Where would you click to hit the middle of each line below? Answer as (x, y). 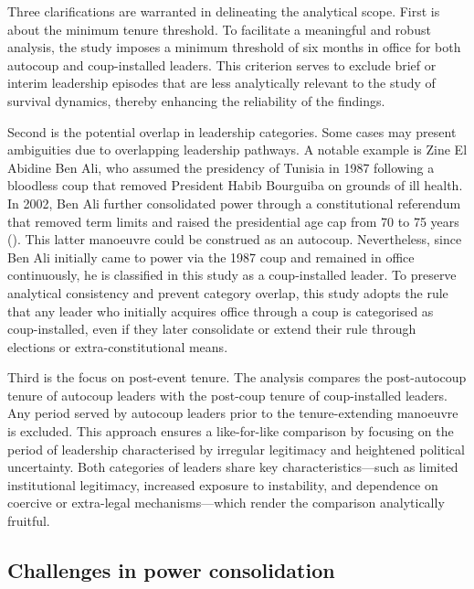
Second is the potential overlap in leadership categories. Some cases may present (232, 131)
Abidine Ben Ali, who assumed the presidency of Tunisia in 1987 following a (221, 167)
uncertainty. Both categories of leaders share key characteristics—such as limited (233, 467)
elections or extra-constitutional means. (118, 346)
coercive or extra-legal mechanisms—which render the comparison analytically (226, 503)
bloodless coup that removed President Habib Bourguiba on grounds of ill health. (235, 185)
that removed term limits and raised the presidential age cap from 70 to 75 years (233, 221)
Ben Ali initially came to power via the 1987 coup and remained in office (211, 257)
